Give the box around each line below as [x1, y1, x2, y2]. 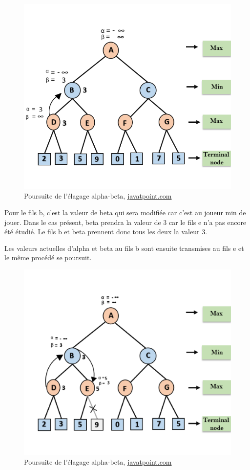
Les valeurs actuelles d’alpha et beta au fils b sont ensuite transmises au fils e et [4, 243, 244, 253]
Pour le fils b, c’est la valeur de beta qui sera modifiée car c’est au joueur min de [4, 207, 246, 217]
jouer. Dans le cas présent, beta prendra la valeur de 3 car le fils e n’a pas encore [4, 217, 247, 227]
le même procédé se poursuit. [4, 252, 92, 263]
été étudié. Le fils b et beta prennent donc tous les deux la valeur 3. [4, 226, 208, 237]
